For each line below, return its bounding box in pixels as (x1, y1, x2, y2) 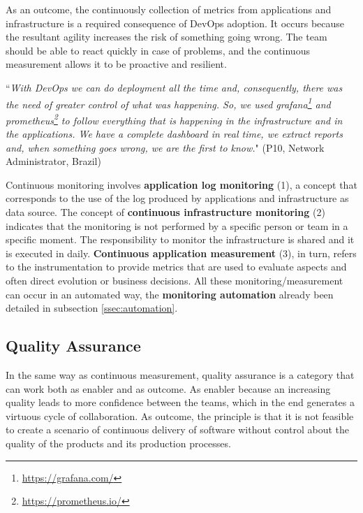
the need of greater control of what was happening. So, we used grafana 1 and (6, 94, 331, 111)
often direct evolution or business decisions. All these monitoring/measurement (6, 273, 343, 287)
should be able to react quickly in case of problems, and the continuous (6, 43, 310, 57)
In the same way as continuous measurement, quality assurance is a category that (6, 367, 355, 382)
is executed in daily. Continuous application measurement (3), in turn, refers (6, 245, 357, 260)
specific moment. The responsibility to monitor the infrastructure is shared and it (6, 232, 355, 247)
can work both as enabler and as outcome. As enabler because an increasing (6, 381, 331, 396)
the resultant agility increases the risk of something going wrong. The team (6, 29, 327, 44)
